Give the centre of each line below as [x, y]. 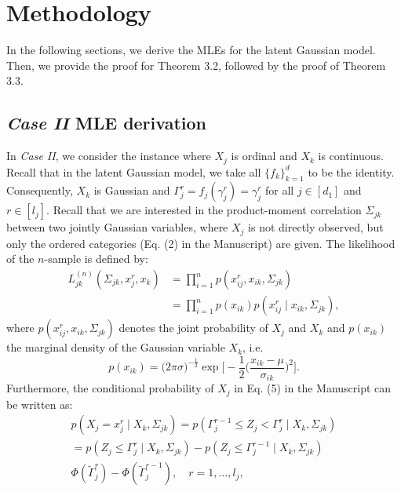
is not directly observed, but [316, 227]
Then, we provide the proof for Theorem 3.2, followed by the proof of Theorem [196, 65]
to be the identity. [351, 171]
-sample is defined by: [96, 259]
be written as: [40, 404]
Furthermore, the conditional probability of [110, 388]
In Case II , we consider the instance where [109, 156]
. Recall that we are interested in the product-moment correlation [204, 210]
